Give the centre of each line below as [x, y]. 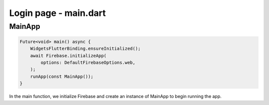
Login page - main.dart [58, 13]
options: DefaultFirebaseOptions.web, [88, 62]
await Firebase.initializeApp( [68, 55]
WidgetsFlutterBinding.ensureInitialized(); [85, 49]
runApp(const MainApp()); [62, 76]
